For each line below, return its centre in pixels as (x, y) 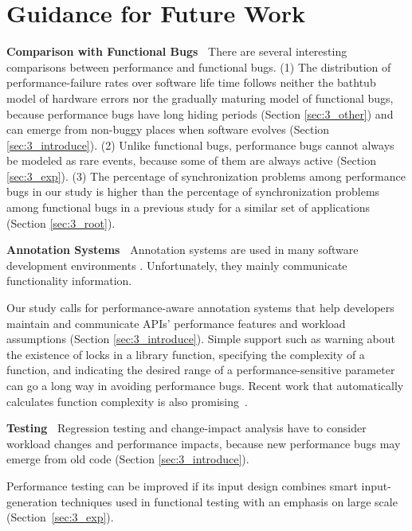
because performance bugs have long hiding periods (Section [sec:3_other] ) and (200, 113)
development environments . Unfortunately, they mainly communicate (177, 265)
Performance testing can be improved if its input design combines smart (182, 485)
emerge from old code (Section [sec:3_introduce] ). (128, 459)
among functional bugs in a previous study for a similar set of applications (188, 207)
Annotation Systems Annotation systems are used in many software (182, 250)
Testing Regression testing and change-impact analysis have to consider (186, 428)
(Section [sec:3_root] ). (61, 223)
